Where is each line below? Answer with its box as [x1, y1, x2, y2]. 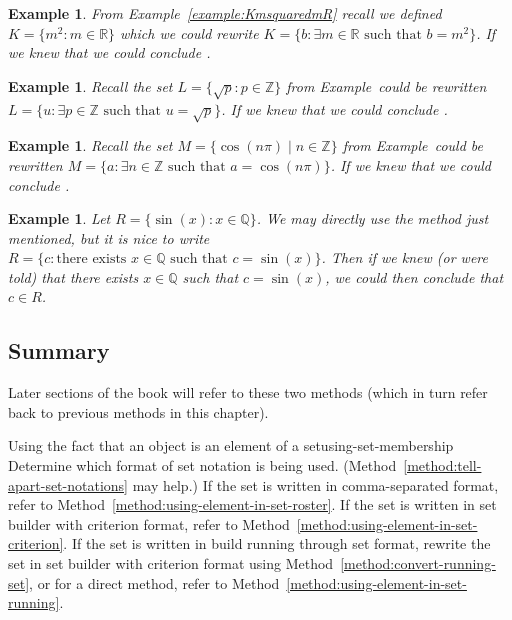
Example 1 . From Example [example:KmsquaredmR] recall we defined [8, 3, 442, 23]
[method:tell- [403, 455, 482, 476]
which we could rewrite [120, 22, 259, 43]
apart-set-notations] [8, 474, 128, 495]
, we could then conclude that [325, 266, 504, 287]
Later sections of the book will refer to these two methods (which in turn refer [8, 382, 488, 403]
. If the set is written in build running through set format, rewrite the [63, 533, 491, 554]
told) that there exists [8, 266, 139, 287]
